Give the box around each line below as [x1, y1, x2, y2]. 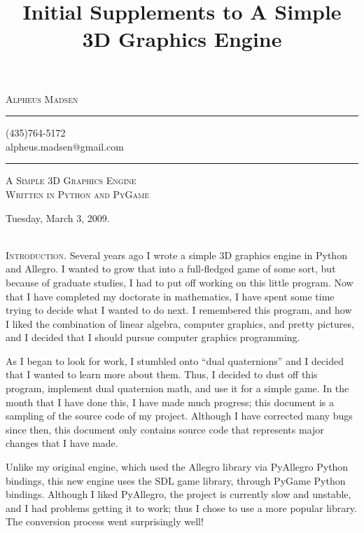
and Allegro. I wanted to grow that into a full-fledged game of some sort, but [6, 261, 336, 276]
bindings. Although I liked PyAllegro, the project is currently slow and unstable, [6, 487, 351, 501]
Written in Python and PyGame [6, 186, 150, 201]
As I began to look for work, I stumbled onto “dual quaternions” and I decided [6, 353, 344, 368]
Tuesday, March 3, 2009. [6, 210, 110, 225]
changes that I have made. [6, 436, 118, 450]
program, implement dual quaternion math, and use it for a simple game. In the [6, 381, 349, 396]
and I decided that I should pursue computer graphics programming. [6, 330, 300, 345]
